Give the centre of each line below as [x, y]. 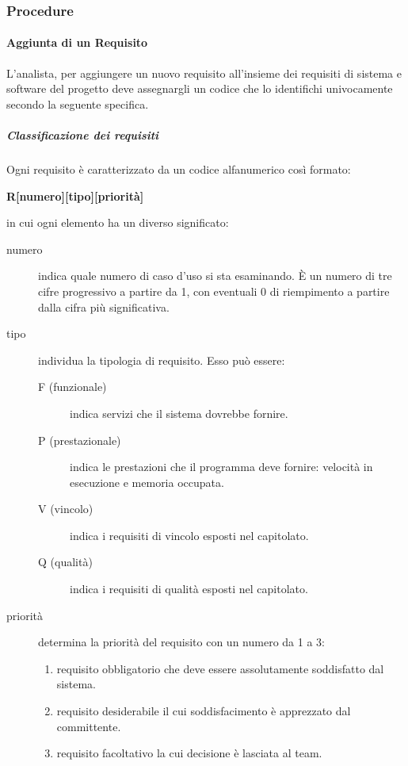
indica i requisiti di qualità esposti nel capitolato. [189, 589]
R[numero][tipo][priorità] [75, 195]
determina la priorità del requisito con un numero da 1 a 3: [181, 642]
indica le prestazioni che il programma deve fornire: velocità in [221, 467]
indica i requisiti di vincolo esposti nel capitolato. [189, 535]
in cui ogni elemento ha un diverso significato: [118, 222]
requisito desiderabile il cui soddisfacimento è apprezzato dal [204, 711]
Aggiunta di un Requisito [77, 42]
